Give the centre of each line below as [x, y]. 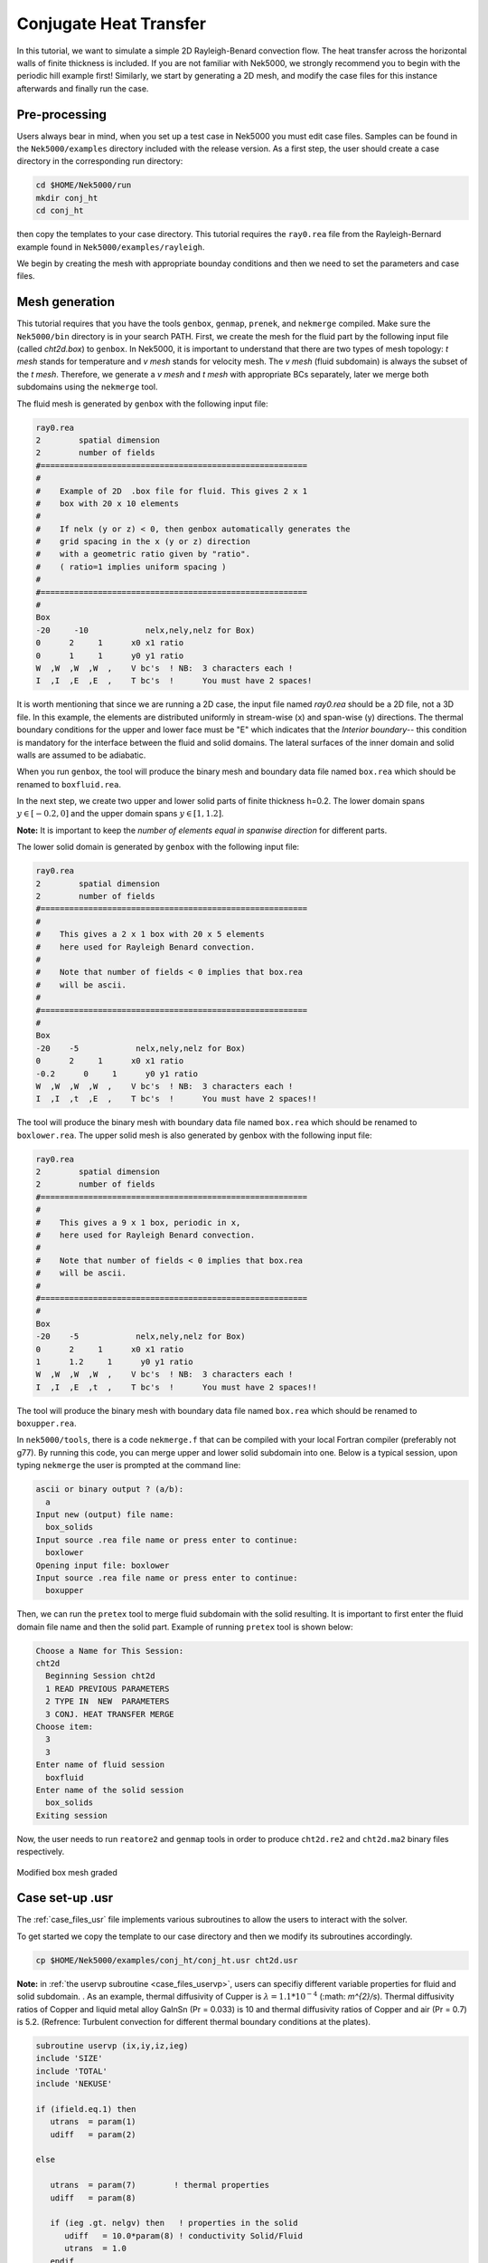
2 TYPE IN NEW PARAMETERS [108, 1701]
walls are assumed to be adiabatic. [81, 755]
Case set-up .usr [65, 1898]
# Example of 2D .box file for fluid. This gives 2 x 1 [172, 491]
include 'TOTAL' [72, 2071]
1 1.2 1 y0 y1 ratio [114, 1361]
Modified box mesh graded [67, 1872]
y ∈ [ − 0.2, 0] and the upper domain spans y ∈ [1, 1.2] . [120, 814]
